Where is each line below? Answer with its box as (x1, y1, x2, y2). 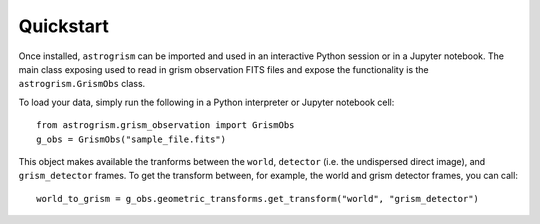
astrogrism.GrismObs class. (18, 78, 146, 90)
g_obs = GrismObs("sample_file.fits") (36, 133, 227, 145)
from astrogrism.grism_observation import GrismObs (36, 120, 295, 131)
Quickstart (18, 15, 110, 37)
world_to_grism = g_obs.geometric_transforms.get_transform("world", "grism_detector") (36, 193, 480, 204)
